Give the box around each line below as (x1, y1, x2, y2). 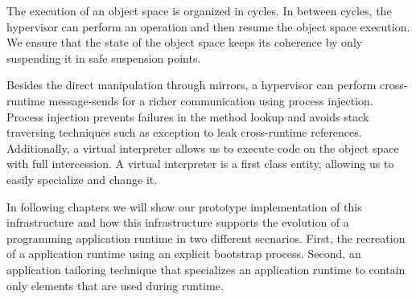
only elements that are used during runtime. (6, 276, 224, 293)
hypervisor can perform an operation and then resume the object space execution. (6, 18, 410, 35)
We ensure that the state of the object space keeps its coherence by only (6, 34, 363, 51)
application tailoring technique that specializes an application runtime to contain (6, 260, 406, 277)
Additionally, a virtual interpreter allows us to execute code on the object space (6, 139, 399, 156)
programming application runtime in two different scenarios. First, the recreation (6, 229, 406, 246)
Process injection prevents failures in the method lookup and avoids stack (6, 108, 369, 125)
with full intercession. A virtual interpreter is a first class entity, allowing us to (6, 155, 394, 172)
